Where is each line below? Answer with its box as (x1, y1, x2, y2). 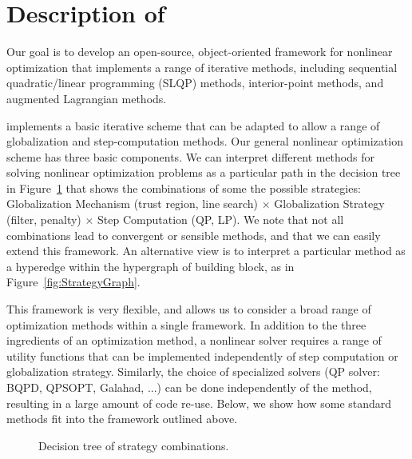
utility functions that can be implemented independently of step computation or (6, 347, 398, 364)
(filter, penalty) (6, 211, 81, 228)
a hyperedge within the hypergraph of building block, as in (6, 257, 295, 274)
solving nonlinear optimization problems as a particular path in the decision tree (6, 164, 401, 181)
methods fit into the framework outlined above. (6, 410, 238, 427)
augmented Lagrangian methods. (6, 90, 167, 106)
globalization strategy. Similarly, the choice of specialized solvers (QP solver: (6, 363, 380, 380)
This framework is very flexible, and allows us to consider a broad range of (6, 301, 371, 317)
